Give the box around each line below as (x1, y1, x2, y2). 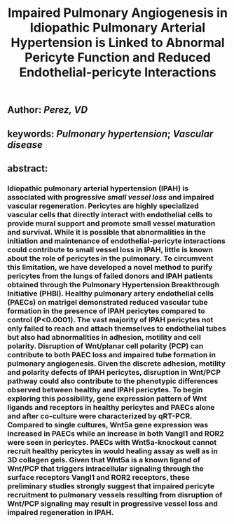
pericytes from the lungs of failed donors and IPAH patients (7, 271, 214, 281)
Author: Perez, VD (7, 104, 88, 116)
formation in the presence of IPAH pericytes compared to (7, 306, 205, 316)
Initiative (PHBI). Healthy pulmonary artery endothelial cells (7, 289, 214, 298)
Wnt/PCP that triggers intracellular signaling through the (7, 464, 205, 474)
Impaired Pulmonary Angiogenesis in (8, 5, 228, 21)
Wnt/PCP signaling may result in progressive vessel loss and (7, 499, 219, 509)
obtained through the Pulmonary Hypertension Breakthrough (7, 280, 219, 289)
